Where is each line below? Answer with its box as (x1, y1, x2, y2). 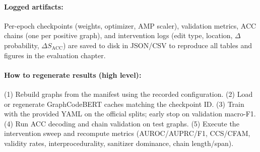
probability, (4, 40, 39, 50)
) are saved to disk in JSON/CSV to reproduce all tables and (62, 40, 252, 50)
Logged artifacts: (4, 1, 63, 12)
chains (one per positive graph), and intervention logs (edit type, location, (4, 30, 233, 41)
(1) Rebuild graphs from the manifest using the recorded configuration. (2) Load (4, 88, 253, 99)
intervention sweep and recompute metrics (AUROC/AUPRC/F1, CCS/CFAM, (4, 128, 250, 138)
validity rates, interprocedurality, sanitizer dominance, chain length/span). (4, 137, 234, 148)
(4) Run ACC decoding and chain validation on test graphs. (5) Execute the (4, 118, 239, 128)
